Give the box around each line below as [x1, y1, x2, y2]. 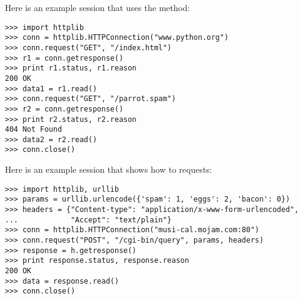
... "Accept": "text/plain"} [5, 215, 172, 224]
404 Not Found [5, 125, 62, 134]
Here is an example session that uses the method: [5, 1, 190, 13]
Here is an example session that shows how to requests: [5, 163, 212, 176]
